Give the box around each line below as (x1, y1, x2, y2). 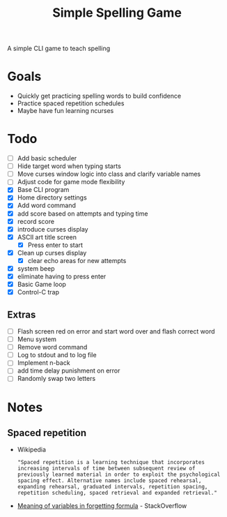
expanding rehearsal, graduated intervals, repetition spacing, (17, 484, 208, 490)
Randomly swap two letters (17, 375, 96, 383)
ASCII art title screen (17, 232, 77, 241)
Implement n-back (17, 359, 71, 367)
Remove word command (17, 343, 88, 352)
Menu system (17, 335, 57, 343)
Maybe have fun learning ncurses (17, 107, 114, 115)
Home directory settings (17, 193, 87, 202)
